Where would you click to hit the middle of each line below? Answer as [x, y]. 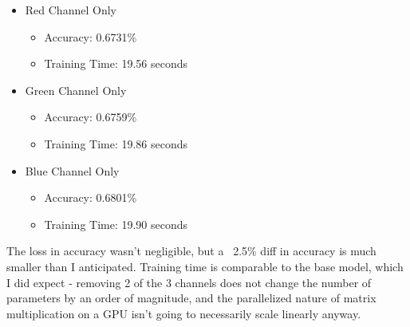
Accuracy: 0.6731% [91, 36]
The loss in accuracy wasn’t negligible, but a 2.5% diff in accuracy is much [191, 251]
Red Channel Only [71, 10]
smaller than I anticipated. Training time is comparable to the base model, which [205, 266]
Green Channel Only [76, 90]
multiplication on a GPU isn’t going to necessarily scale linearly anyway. [184, 313]
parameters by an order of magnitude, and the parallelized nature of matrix [191, 298]
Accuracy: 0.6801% [91, 197]
